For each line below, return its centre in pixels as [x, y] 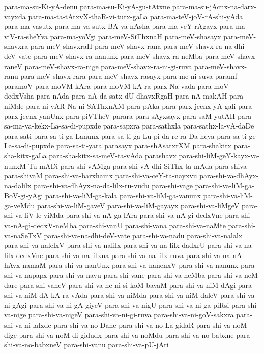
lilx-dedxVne [24, 255]
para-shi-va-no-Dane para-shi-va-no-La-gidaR [124, 325]
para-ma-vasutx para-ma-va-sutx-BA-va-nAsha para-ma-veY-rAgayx [111, 26]
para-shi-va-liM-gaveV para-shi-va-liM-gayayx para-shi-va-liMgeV [138, 205]
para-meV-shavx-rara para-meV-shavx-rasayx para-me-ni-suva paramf [129, 76]
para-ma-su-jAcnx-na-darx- [214, 6]
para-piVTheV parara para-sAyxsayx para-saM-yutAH [151, 116]
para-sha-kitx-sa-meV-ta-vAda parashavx [113, 155]
